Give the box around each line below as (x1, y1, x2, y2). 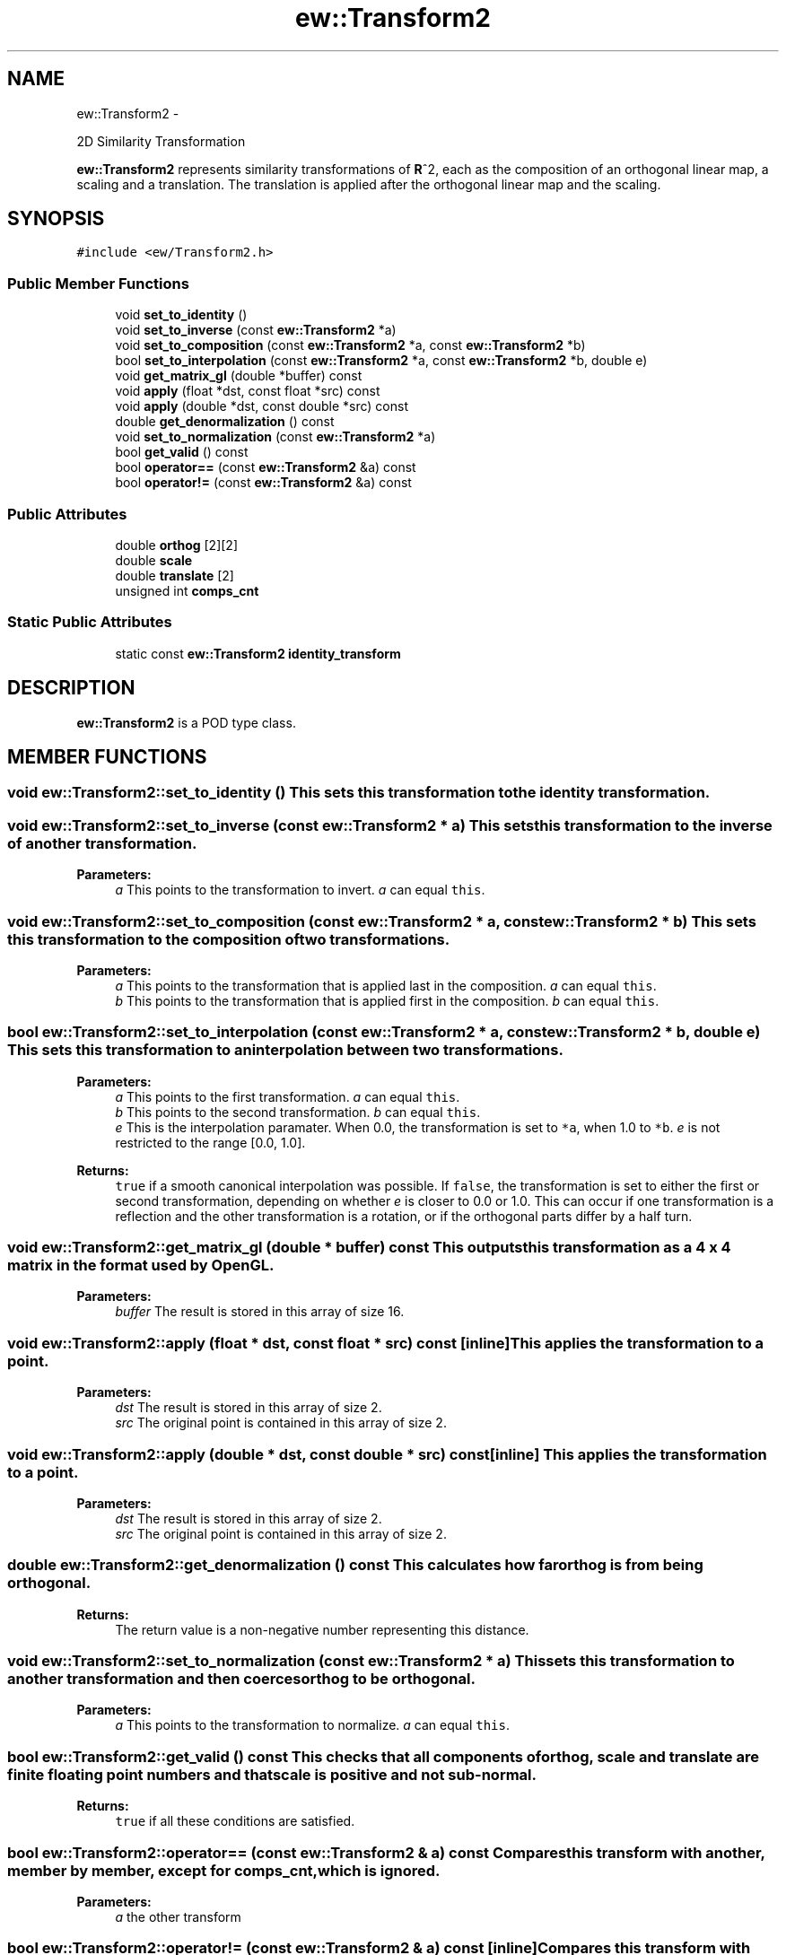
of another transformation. (7, 833, 197, 852)
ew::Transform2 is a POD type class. (76, 714, 296, 730)
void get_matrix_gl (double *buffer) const (115, 368, 362, 384)
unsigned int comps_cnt (115, 582, 259, 598)
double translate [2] (115, 567, 234, 583)
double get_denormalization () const (115, 414, 335, 430)
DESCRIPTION (7, 676, 135, 700)
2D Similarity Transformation (76, 133, 246, 149)
